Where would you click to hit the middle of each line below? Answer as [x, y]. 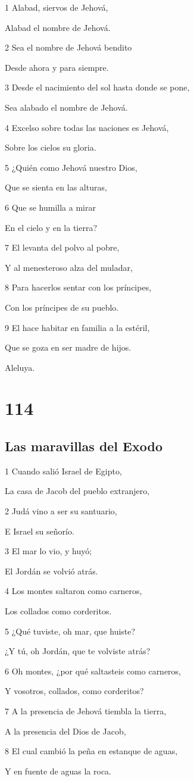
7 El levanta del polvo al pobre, [62, 247]
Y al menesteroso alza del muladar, [69, 267]
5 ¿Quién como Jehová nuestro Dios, [71, 167]
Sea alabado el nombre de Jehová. [66, 107]
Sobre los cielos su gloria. [51, 147]
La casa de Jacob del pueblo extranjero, [77, 491]
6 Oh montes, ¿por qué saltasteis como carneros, [93, 671]
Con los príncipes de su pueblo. [62, 307]
